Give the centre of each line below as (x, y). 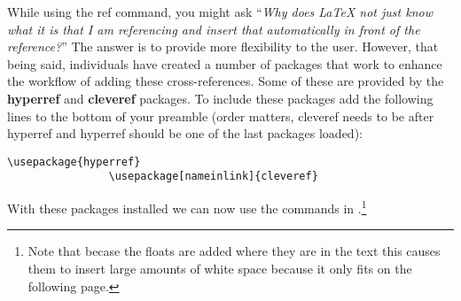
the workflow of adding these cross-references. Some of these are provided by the (226, 81)
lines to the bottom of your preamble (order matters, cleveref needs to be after (221, 116)
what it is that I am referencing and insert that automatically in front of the (214, 29)
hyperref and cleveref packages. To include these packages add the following (220, 98)
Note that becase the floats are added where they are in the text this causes (234, 251)
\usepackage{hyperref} (74, 162)
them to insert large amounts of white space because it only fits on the (220, 268)
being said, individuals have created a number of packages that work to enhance (225, 63)
